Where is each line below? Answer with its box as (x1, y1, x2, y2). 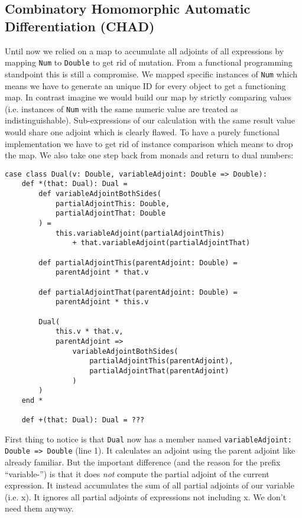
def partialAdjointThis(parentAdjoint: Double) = (38, 258, 238, 267)
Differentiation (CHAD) (5, 17, 155, 35)
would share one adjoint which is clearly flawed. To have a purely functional (5, 125, 280, 138)
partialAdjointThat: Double (55, 209, 166, 218)
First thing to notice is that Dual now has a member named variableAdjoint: (5, 432, 292, 445)
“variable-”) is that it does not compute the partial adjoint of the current (5, 467, 269, 480)
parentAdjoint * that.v (55, 268, 149, 277)
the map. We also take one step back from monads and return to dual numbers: (5, 149, 294, 161)
